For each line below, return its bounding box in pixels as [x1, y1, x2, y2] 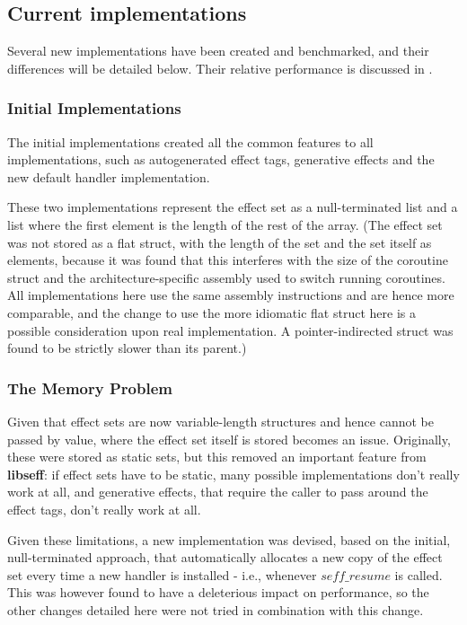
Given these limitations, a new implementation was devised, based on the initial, [7, 530, 451, 549]
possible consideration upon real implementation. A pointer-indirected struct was [7, 321, 454, 339]
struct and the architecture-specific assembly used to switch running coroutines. [7, 268, 445, 286]
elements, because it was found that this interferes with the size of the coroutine [7, 251, 448, 269]
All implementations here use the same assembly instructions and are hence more [7, 286, 454, 304]
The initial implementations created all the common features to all [7, 132, 374, 151]
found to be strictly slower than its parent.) [7, 339, 247, 357]
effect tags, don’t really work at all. [7, 499, 201, 518]
